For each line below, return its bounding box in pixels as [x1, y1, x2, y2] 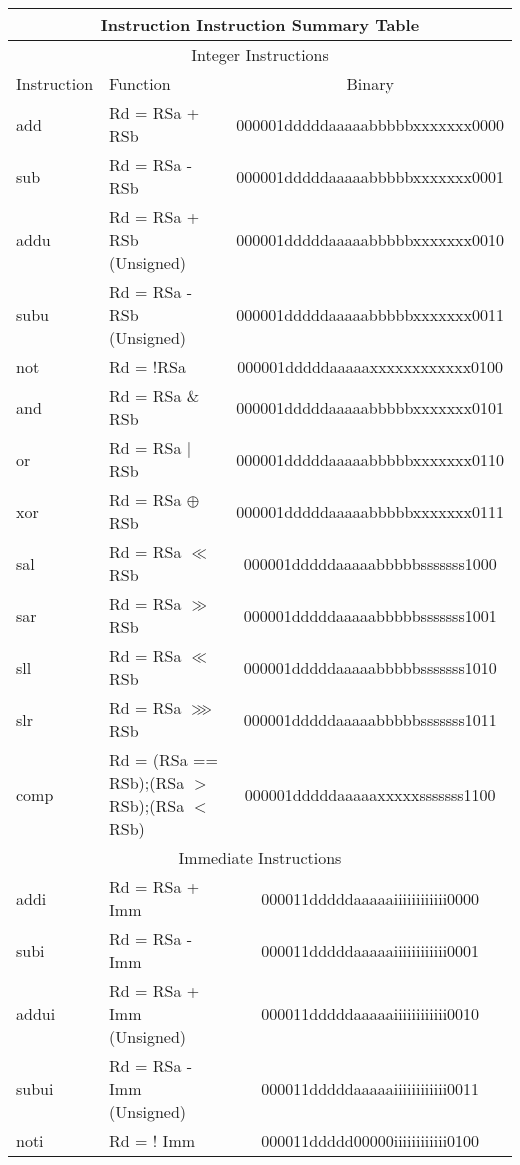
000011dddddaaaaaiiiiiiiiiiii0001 [261, 938, 480, 962]
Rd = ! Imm [109, 1129, 196, 1152]
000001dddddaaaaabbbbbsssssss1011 [243, 707, 497, 731]
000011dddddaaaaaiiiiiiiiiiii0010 [261, 1002, 480, 1025]
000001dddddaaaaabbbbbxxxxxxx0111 [236, 499, 504, 523]
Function [109, 72, 171, 95]
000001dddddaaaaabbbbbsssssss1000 [243, 551, 497, 575]
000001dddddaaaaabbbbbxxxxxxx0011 [236, 303, 504, 326]
